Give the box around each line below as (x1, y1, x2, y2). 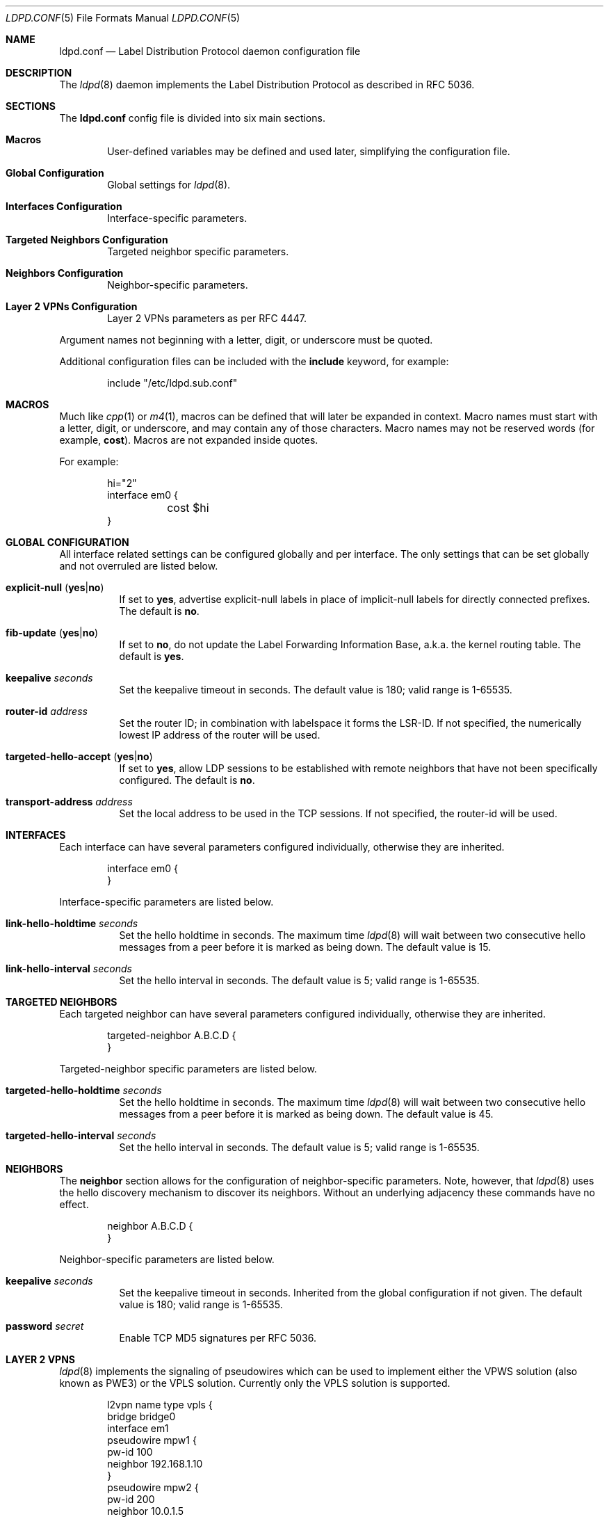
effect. (59, 1198, 89, 1210)
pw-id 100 (107, 1446, 153, 1458)
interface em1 (107, 1422, 169, 1434)
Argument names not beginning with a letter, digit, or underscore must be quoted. (59, 334, 433, 346)
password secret (6, 1320, 84, 1332)
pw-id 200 (107, 1493, 155, 1505)
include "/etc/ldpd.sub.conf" (107, 377, 238, 389)
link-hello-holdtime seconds (6, 917, 138, 929)
